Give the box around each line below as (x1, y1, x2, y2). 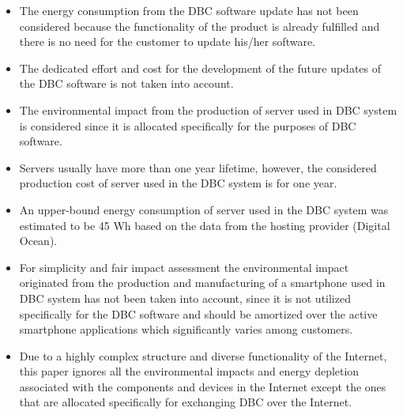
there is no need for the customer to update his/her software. (19, 33, 316, 50)
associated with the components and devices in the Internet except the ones (19, 378, 386, 394)
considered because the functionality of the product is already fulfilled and (19, 17, 380, 34)
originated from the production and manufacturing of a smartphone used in (19, 274, 386, 291)
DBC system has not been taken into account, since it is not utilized (19, 289, 351, 306)
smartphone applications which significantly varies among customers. (19, 321, 353, 338)
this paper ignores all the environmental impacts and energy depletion (19, 363, 360, 379)
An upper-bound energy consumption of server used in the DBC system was (19, 201, 389, 217)
